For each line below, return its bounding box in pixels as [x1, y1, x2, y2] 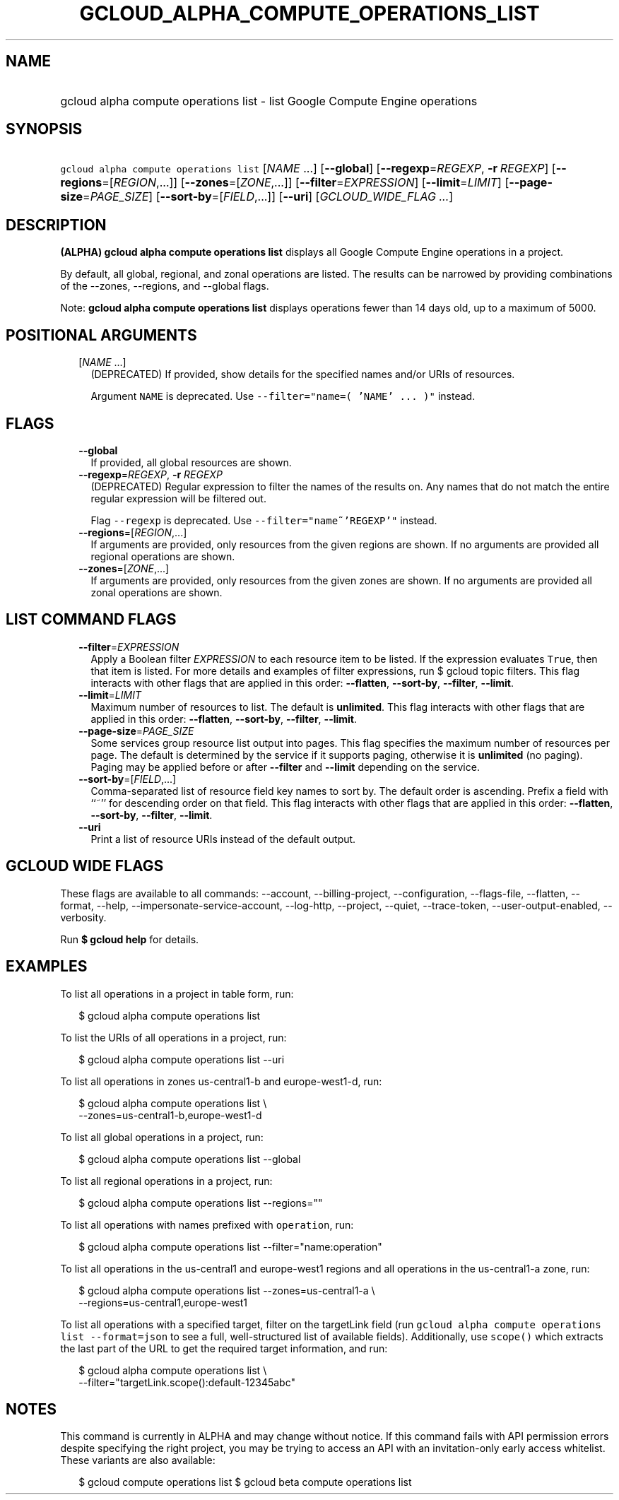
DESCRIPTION [6, 215, 107, 234]
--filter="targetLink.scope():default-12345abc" [78, 1376, 295, 1388]
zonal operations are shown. [90, 586, 223, 598]
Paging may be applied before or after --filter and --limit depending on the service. [90, 760, 480, 773]
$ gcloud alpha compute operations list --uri [78, 1053, 285, 1065]
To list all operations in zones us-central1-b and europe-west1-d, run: [60, 1075, 382, 1087]
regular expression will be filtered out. [90, 492, 266, 504]
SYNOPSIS [6, 120, 83, 138]
